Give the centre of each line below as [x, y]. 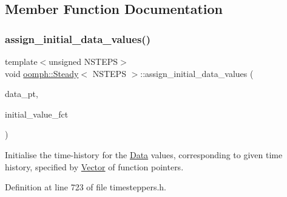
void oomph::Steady [42, 73]
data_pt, [22, 94]
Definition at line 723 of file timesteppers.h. [86, 187]
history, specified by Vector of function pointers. [94, 166]
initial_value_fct [37, 114]
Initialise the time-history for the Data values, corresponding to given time [144, 154]
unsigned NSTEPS [83, 61]
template [21, 61]
